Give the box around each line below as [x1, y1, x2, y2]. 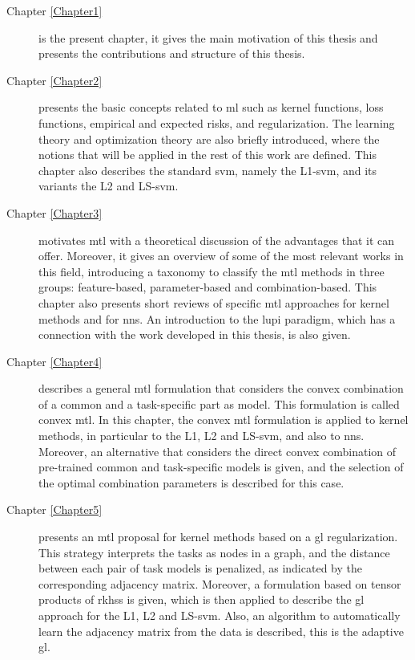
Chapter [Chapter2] [6, 71, 103, 88]
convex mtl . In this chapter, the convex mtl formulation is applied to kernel [38, 411, 409, 428]
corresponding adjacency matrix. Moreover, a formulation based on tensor [38, 575, 401, 592]
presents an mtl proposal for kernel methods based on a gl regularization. [38, 528, 398, 545]
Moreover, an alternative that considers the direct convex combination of [38, 442, 397, 459]
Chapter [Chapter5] [6, 501, 103, 518]
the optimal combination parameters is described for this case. [38, 474, 344, 491]
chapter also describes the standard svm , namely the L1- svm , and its [38, 161, 377, 178]
